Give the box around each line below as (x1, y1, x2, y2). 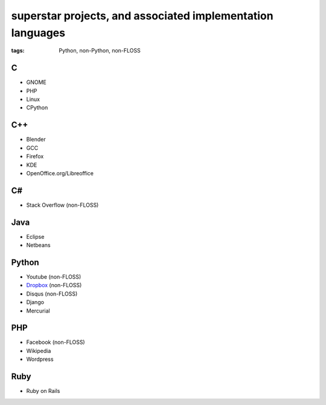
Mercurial (26, 307, 51, 314)
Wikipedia (26, 347, 51, 354)
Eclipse (26, 233, 45, 240)
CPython (26, 104, 48, 111)
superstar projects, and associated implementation (11, 9, 274, 22)
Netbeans (26, 242, 51, 249)
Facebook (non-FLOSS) (26, 339, 85, 346)
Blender (26, 136, 46, 143)
